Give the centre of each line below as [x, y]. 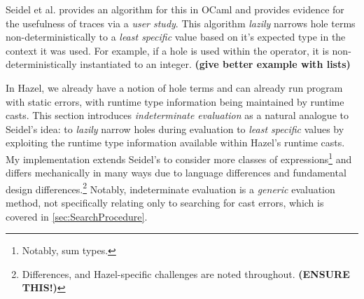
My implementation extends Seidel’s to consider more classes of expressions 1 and [179, 158]
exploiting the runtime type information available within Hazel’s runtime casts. [175, 142]
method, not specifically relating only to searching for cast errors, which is [165, 203]
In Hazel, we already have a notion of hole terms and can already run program [174, 87]
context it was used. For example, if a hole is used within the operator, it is [167, 50]
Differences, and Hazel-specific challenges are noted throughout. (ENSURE [186, 273]
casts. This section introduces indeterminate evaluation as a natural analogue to [177, 115]
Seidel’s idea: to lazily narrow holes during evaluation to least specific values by [175, 128]
